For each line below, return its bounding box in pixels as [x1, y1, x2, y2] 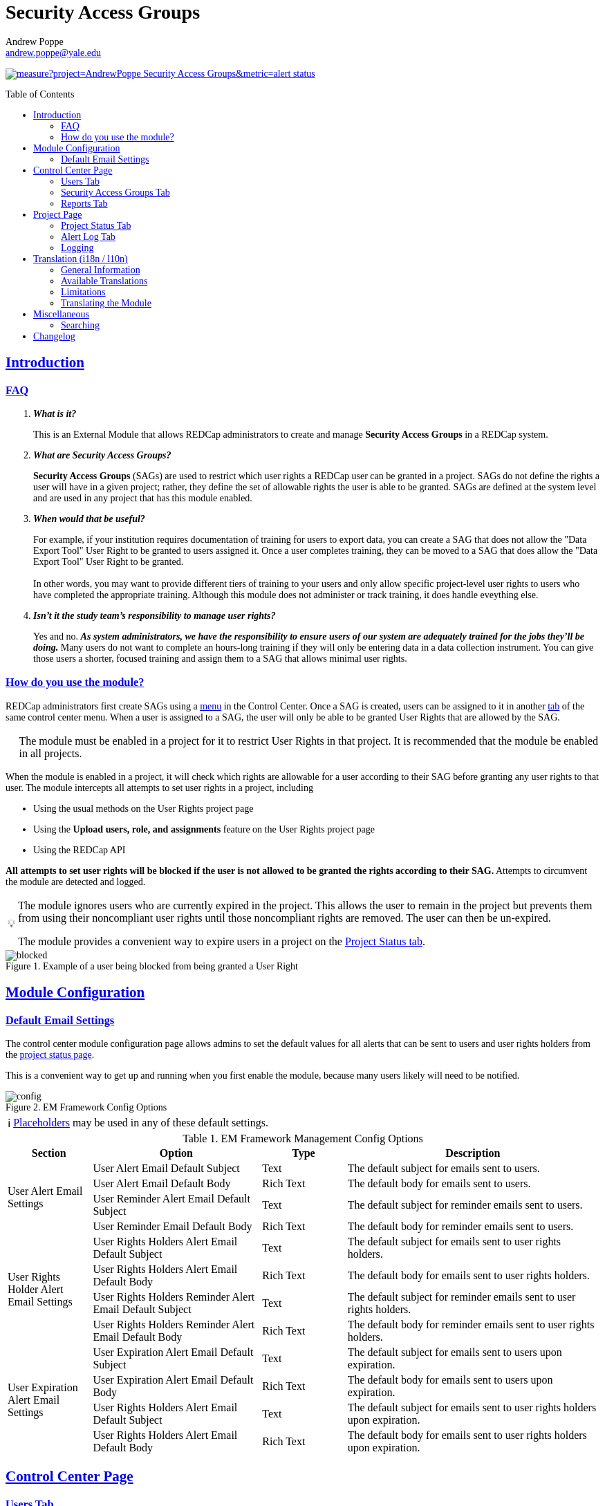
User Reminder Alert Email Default [93, 1192, 250, 1205]
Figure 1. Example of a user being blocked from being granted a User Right [6, 960, 298, 972]
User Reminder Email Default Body [93, 1220, 252, 1232]
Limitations [61, 286, 106, 297]
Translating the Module [61, 297, 151, 308]
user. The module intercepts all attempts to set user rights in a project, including [6, 782, 313, 793]
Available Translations [61, 275, 148, 286]
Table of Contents [6, 89, 75, 100]
